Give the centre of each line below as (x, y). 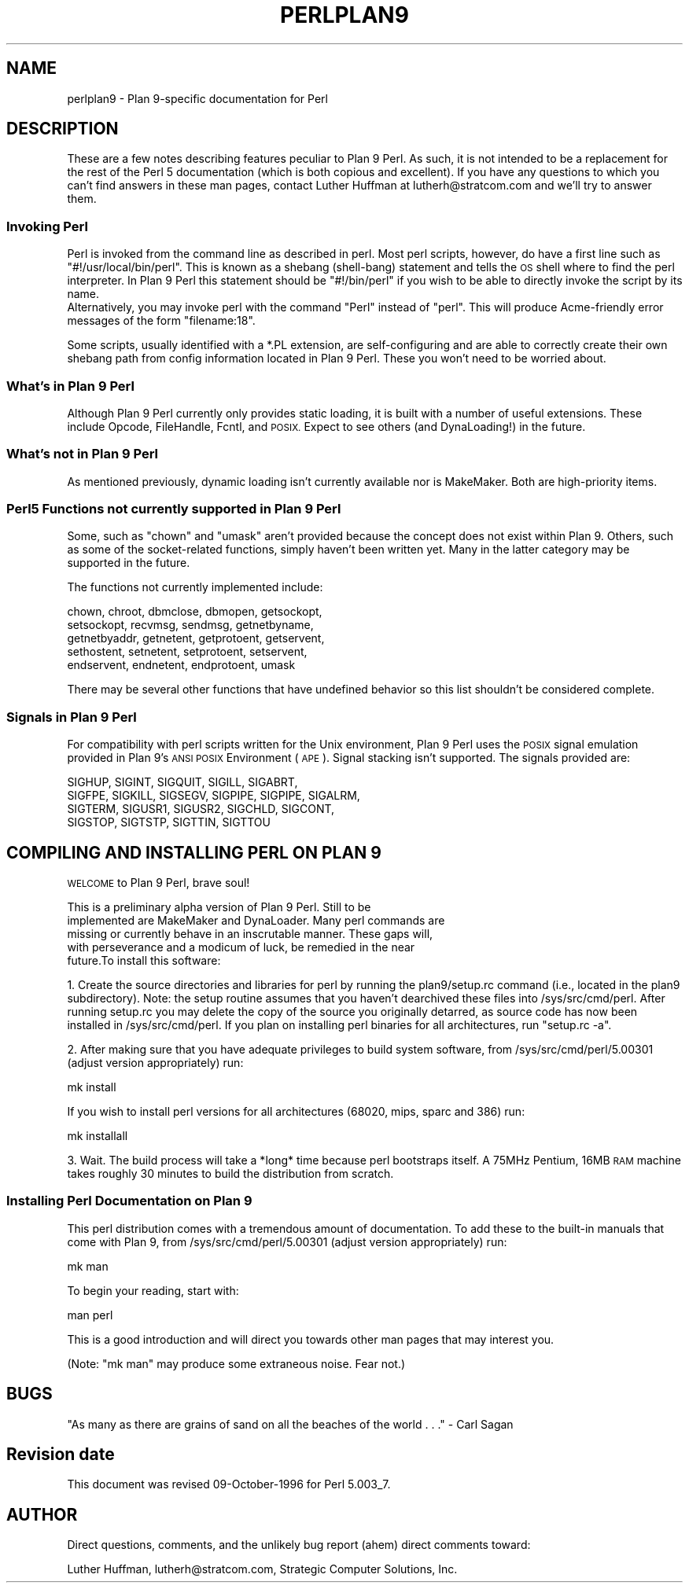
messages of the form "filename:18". (161, 321)
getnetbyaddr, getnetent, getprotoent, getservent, (196, 638)
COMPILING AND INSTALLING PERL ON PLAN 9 (194, 852)
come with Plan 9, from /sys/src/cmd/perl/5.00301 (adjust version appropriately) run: (287, 1241)
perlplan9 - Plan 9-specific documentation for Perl (197, 98)
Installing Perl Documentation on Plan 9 (129, 1201)
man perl (90, 1315)
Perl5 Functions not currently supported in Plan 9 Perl (174, 509)
